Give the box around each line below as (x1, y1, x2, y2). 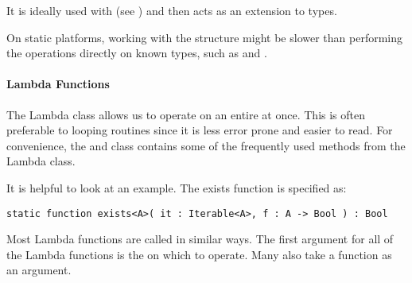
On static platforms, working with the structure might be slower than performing (6, 29, 402, 45)
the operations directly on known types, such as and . (6, 45, 267, 61)
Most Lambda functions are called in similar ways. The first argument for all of (6, 231, 394, 247)
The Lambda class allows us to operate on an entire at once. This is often (6, 106, 366, 122)
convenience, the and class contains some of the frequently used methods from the (6, 137, 406, 153)
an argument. (6, 262, 72, 278)
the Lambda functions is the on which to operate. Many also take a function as (6, 246, 392, 262)
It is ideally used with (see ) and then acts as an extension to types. (6, 2, 337, 18)
